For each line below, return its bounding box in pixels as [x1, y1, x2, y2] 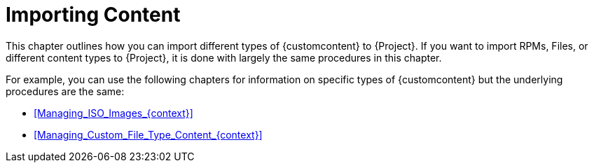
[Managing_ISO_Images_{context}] [34, 106, 193, 119]
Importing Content [6, 3, 181, 27]
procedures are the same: [6, 85, 125, 97]
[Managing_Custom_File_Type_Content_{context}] [34, 128, 263, 141]
